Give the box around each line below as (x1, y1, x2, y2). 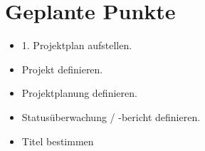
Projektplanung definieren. (21, 85, 137, 100)
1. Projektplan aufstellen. (21, 38, 132, 53)
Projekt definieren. (21, 61, 103, 76)
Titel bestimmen (21, 133, 94, 148)
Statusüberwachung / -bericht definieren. (21, 109, 201, 124)
